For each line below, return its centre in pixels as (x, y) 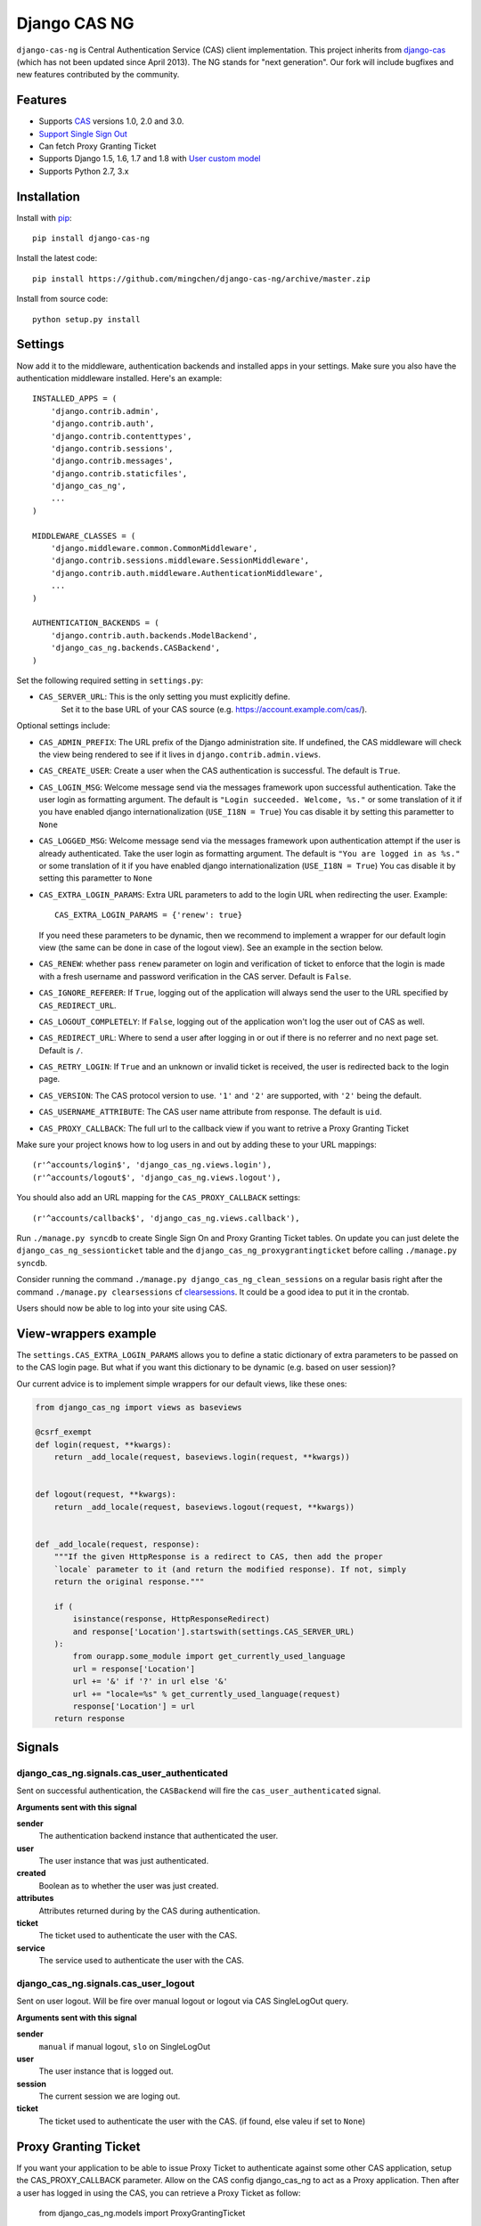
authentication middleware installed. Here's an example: (119, 378)
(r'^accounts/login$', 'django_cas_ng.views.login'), (152, 1165)
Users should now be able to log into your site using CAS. (122, 1308)
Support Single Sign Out (83, 134)
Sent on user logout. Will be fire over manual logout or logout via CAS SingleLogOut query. (183, 2001)
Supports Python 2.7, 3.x (84, 171)
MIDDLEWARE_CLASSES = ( (84, 536)
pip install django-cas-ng (91, 239)
